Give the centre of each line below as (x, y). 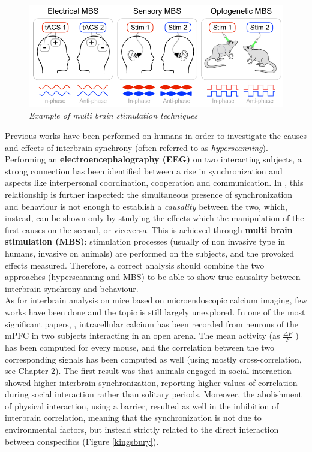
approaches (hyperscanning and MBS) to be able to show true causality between (153, 277)
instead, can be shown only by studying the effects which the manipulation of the (154, 218)
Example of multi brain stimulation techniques (113, 115)
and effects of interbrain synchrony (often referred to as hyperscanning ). (136, 147)
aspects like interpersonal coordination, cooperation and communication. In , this (154, 183)
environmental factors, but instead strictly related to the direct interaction (142, 430)
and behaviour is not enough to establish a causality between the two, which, (146, 206)
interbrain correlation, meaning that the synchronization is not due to (133, 418)
